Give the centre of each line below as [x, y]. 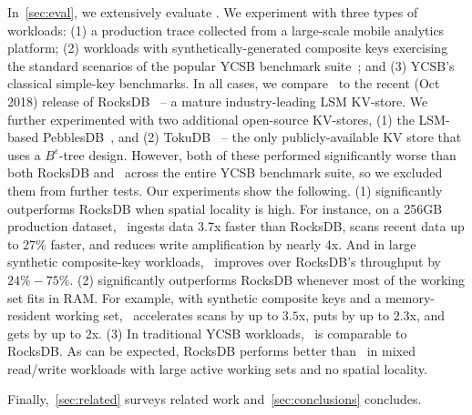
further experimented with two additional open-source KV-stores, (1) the [211, 119]
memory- [410, 297]
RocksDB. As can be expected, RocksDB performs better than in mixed [211, 351]
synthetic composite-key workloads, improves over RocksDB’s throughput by [225, 262]
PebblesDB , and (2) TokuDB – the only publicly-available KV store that [252, 137]
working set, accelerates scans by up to [167, 315]
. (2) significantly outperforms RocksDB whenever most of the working [267, 279]
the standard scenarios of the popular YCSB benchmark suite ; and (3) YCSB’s [231, 65]
